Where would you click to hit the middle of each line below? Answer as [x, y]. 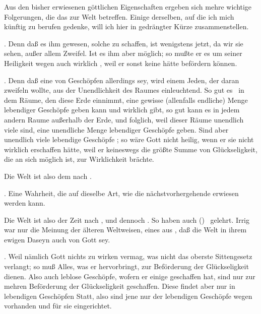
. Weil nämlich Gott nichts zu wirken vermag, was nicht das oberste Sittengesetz [128, 256]
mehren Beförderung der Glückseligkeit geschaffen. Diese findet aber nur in [120, 286]
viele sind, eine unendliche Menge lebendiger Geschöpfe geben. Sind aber [116, 129]
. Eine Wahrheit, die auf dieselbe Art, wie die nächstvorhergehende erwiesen [121, 193]
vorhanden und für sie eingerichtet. [58, 306]
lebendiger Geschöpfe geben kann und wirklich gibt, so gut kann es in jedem [122, 110]
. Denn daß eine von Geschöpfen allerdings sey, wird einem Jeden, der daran [122, 80]
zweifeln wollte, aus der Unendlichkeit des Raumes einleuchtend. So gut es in [124, 90]
